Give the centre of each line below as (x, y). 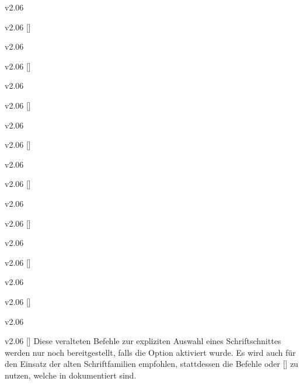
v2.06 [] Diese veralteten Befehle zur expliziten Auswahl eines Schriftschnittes (143, 341)
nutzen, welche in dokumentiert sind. (71, 375)
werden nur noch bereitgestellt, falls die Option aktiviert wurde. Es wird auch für (150, 352)
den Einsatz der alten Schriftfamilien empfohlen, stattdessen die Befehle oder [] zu (151, 364)
